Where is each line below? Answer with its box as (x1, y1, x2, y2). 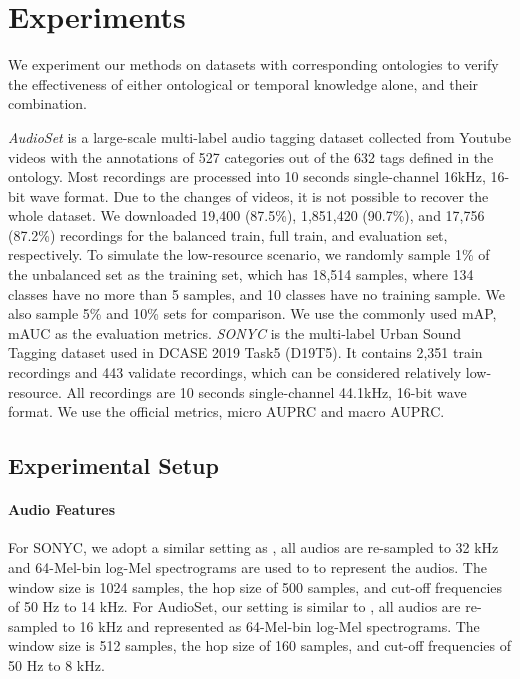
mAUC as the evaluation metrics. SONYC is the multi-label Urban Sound (8, 322, 462, 343)
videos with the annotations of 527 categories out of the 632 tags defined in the (8, 146, 494, 167)
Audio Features (8, 499, 116, 520)
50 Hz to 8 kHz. (8, 654, 105, 675)
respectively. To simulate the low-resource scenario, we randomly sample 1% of (8, 244, 490, 265)
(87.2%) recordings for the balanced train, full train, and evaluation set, (8, 224, 448, 245)
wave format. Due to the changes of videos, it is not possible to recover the (29, 185, 489, 206)
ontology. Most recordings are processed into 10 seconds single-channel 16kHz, (8, 166, 486, 187)
